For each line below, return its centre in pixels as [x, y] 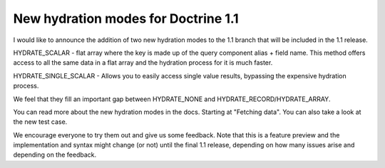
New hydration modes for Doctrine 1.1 [126, 19]
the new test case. [40, 122]
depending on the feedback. [55, 155]
